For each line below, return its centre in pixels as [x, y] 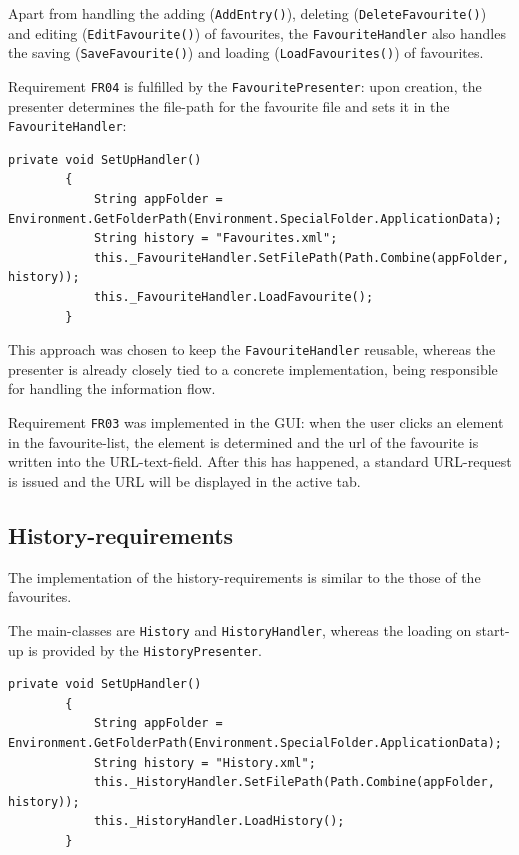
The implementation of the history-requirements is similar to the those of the [244, 576]
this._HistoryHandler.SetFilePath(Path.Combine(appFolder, [294, 782]
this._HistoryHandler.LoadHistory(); [219, 821]
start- [493, 629]
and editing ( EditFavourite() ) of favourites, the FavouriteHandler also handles [257, 32]
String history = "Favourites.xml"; [215, 238]
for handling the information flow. [112, 388]
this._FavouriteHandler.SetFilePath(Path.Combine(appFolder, [301, 257]
